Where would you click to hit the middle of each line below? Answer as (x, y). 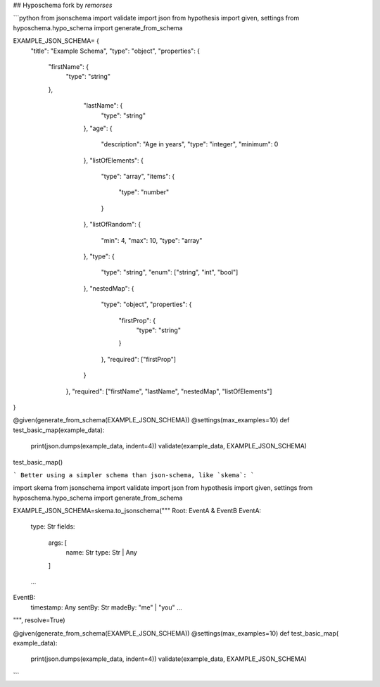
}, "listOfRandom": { (112, 225)
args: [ (57, 543)
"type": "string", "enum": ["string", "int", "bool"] (170, 272)
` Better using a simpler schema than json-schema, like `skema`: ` (134, 475)
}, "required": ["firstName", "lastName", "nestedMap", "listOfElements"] (169, 391)
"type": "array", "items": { (138, 177)
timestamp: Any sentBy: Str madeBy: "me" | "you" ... (106, 607)
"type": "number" (144, 192)
